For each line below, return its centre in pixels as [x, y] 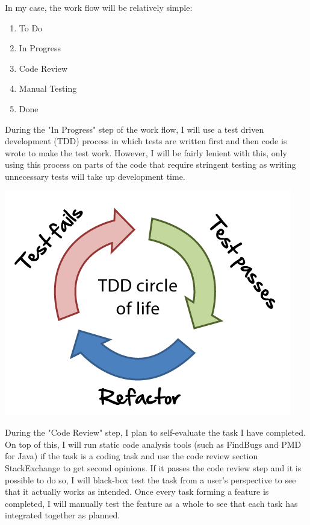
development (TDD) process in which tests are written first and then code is [146, 141]
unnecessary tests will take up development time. [95, 176]
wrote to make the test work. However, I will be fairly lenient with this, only [146, 152]
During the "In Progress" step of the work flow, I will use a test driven [135, 129]
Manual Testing [48, 88]
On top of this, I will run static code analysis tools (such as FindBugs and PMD [153, 444]
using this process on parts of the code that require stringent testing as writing [150, 164]
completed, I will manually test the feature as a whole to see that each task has [151, 503]
